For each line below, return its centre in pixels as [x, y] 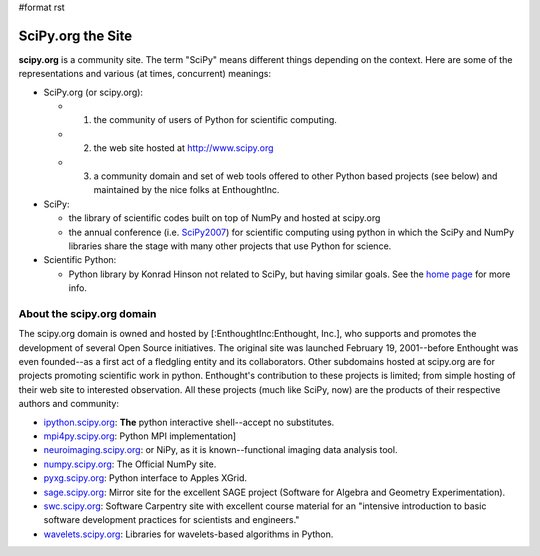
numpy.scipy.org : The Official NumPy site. [130, 464]
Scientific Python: [80, 260]
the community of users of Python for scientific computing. [215, 120]
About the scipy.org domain [87, 313]
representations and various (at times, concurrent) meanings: [145, 74]
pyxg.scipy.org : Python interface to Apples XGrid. [145, 478]
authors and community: [69, 404]
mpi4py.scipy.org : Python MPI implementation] [140, 436]
